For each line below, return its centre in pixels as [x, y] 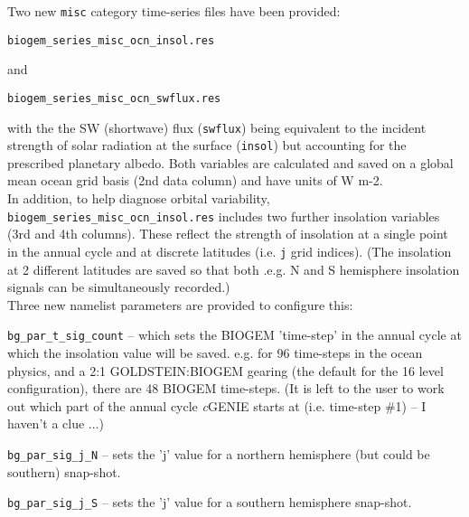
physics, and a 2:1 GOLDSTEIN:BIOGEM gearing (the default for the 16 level [225, 370]
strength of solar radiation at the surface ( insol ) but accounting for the [207, 145]
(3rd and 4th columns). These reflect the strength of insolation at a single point [228, 234]
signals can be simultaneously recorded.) [119, 287]
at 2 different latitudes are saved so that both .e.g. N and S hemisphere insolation [234, 269]
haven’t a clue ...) [56, 423]
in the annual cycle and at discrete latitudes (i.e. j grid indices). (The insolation [230, 251]
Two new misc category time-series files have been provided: [174, 11]
